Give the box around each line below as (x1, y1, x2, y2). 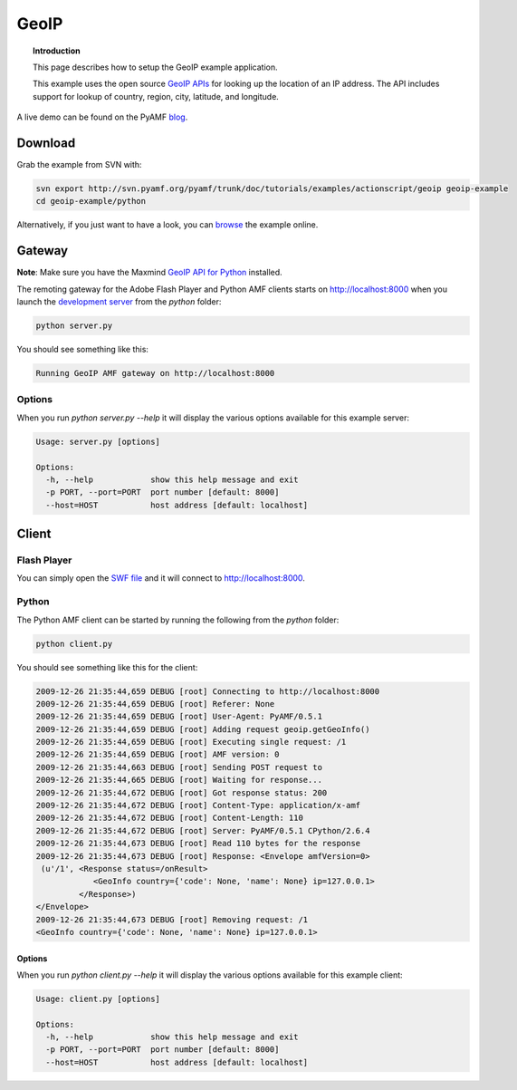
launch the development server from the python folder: (16, 296, 222, 307)
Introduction (33, 45, 81, 56)
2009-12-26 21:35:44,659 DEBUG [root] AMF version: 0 (35, 749, 280, 760)
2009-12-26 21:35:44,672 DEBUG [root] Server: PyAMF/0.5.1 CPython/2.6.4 (35, 825, 370, 835)
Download (16, 135, 76, 150)
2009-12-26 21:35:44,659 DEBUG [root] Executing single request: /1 (35, 737, 347, 748)
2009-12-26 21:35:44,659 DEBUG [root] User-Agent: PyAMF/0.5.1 (35, 711, 323, 722)
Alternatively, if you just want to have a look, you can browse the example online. (16, 219, 319, 230)
